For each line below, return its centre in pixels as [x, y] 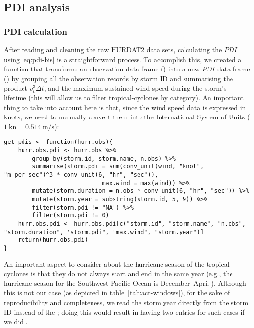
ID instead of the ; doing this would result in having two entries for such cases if [124, 312]
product [16, 88]
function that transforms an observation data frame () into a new [102, 69]
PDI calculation [35, 31]
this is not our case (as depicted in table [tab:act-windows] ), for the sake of [117, 293]
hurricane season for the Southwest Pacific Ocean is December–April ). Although [125, 283]
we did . [16, 321]
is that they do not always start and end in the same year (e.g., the [132, 273]
